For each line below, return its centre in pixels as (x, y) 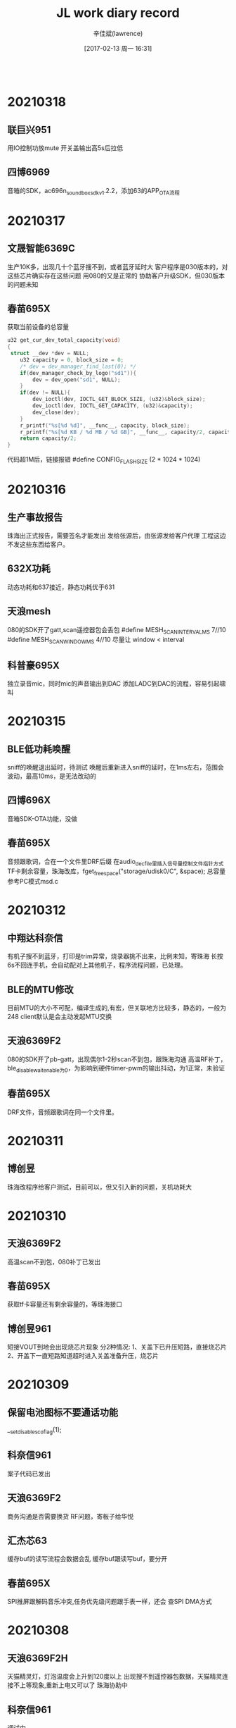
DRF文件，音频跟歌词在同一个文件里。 (63, 1112)
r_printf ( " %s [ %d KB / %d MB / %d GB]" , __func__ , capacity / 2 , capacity (127, 432)
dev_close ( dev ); (56, 412)
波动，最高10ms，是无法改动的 (52, 776)
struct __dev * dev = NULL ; (50, 354)
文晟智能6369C (41, 248)
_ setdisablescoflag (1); (34, 1431)
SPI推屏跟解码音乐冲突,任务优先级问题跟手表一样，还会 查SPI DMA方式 (110, 1602)
